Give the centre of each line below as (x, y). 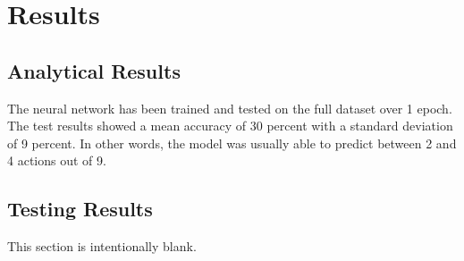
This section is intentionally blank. (102, 246)
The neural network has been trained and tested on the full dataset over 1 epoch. (230, 108)
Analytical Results (94, 70)
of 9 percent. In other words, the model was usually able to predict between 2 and (232, 143)
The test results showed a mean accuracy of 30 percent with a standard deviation (230, 126)
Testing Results (80, 209)
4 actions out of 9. (57, 160)
